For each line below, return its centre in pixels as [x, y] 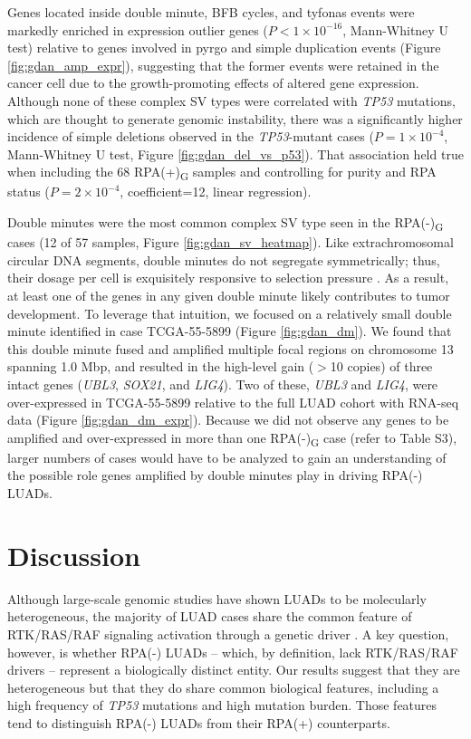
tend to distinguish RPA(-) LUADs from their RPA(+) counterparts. [199, 722]
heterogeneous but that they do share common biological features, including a [223, 687]
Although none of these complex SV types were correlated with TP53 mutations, [231, 100]
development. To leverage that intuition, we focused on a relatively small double [230, 313]
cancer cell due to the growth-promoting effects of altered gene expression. [213, 83]
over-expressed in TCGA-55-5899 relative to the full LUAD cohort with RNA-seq [233, 402]
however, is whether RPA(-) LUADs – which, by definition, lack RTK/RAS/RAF [233, 652]
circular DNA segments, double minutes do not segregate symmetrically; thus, [224, 259]
